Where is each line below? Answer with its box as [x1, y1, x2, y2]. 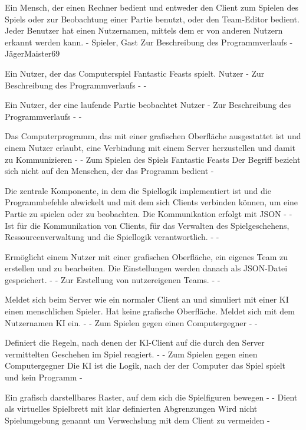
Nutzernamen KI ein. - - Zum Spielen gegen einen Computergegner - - [5, 316, 258, 329]
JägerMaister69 [5, 47, 60, 60]
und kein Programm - [5, 371, 83, 383]
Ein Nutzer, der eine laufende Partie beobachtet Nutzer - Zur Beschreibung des [5, 99, 291, 111]
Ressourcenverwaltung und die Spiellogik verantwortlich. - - [5, 231, 219, 243]
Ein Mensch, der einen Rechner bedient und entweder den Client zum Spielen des [5, 1, 299, 13]
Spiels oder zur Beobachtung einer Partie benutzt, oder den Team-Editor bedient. [5, 12, 300, 25]
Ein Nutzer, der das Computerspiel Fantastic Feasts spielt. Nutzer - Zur [5, 67, 265, 79]
